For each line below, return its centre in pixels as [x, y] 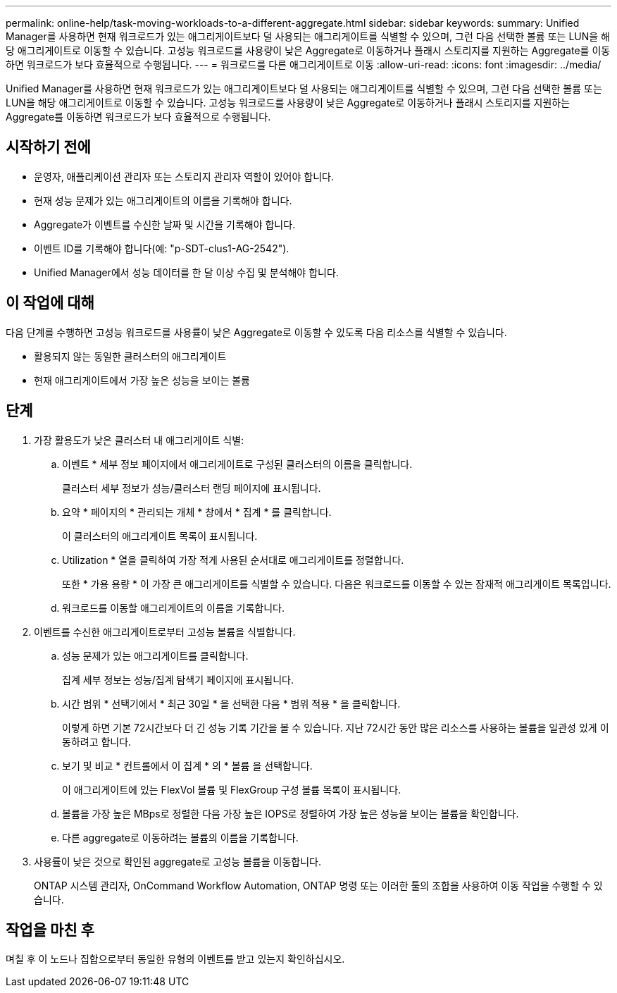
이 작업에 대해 [50, 303]
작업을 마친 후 [50, 930]
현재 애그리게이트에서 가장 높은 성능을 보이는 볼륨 [142, 380]
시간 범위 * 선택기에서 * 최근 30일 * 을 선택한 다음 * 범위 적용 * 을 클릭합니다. [231, 703]
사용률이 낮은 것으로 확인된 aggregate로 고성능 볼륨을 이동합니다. [178, 861]
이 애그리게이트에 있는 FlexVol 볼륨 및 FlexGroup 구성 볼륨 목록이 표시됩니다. [232, 789]
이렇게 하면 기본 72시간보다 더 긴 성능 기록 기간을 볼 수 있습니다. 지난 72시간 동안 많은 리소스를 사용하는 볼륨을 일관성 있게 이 [336, 727]
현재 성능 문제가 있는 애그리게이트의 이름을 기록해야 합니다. [163, 200]
